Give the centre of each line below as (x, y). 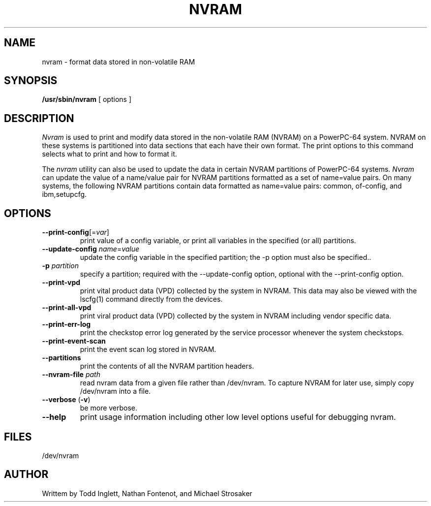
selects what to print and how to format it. (109, 154)
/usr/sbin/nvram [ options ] (87, 99)
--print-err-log (66, 324)
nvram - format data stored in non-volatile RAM (119, 62)
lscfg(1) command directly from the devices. (151, 299)
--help (54, 417)
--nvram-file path (71, 375)
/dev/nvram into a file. (115, 391)
